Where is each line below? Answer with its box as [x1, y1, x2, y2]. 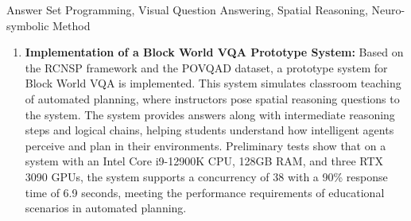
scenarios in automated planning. [25, 200, 187, 216]
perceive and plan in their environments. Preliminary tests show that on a [25, 137, 386, 153]
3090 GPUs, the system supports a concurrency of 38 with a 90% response [25, 168, 388, 184]
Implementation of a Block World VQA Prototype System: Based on [25, 44, 404, 60]
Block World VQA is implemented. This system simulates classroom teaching [25, 75, 401, 91]
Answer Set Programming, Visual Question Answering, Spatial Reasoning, [6, 2, 368, 17]
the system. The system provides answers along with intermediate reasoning [25, 106, 395, 122]
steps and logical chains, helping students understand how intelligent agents [25, 122, 394, 138]
